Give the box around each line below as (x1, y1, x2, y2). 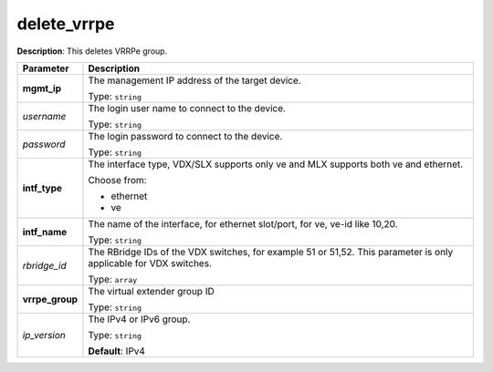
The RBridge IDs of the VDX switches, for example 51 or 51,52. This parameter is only (88, 245, 454, 258)
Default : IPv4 (88, 345, 146, 357)
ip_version (22, 328, 66, 341)
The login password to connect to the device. (88, 129, 283, 142)
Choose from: (88, 173, 147, 186)
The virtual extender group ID (88, 284, 215, 297)
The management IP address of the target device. (88, 74, 301, 87)
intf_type (22, 181, 63, 194)
